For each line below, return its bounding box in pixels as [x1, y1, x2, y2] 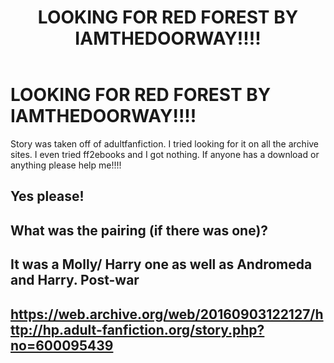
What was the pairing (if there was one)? [10, 222, 269, 239]
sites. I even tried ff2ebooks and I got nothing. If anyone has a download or [10, 148, 320, 160]
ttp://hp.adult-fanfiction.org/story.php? [10, 321, 265, 338]
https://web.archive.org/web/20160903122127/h [10, 306, 324, 323]
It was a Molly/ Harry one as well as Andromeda [10, 256, 313, 273]
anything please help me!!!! [10, 159, 122, 171]
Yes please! [10, 188, 85, 205]
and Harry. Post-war [10, 272, 140, 289]
